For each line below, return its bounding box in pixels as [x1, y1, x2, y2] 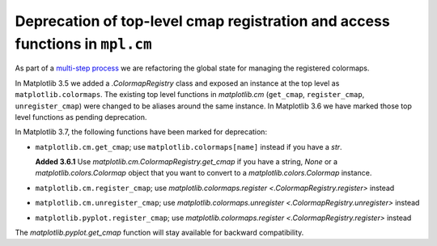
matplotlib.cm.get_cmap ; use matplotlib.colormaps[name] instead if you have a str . [35, 142, 343, 151]
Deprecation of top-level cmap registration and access [15, 12, 390, 30]
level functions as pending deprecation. [15, 112, 147, 121]
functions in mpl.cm [15, 35, 153, 53]
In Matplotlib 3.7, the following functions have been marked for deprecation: [15, 127, 267, 137]
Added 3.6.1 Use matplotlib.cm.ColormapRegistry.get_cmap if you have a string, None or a [35, 157, 338, 167]
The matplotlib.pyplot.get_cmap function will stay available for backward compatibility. [15, 227, 304, 238]
